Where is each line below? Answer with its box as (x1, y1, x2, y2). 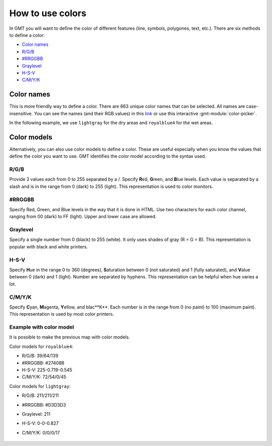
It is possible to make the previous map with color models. (9, 334, 130, 340)
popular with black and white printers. (9, 243, 88, 250)
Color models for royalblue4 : (9, 343, 74, 350)
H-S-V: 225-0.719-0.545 (22, 367, 73, 373)
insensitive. (9, 110, 33, 116)
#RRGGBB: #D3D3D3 (22, 402, 66, 408)
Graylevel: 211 (22, 411, 50, 417)
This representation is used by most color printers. (9, 311, 114, 317)
